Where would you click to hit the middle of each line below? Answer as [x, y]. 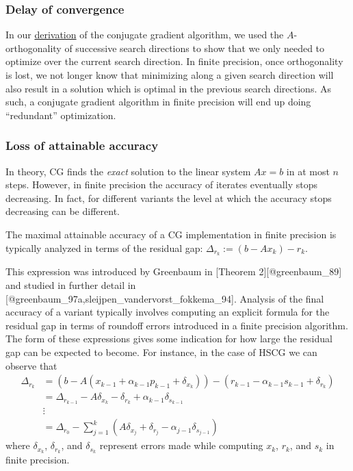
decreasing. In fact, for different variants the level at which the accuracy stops [169, 198]
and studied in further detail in [71, 285]
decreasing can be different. [63, 211]
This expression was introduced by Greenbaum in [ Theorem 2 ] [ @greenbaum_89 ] [174, 271]
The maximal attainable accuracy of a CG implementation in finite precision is [171, 234]
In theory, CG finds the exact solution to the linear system [128, 171]
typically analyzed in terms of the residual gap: [104, 247]
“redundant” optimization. [61, 115]
